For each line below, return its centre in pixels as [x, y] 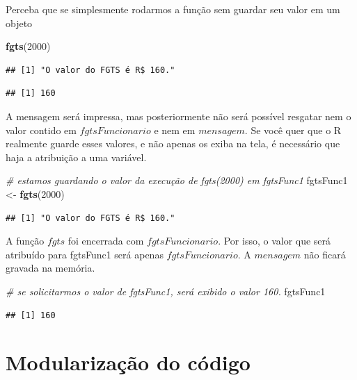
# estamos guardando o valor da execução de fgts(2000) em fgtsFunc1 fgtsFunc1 [177, 180]
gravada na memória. [50, 268]
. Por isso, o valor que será [275, 241]
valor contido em [41, 130]
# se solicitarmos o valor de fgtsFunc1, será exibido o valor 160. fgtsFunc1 [166, 291]
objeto [19, 23]
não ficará [325, 254]
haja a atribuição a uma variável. [76, 157]
